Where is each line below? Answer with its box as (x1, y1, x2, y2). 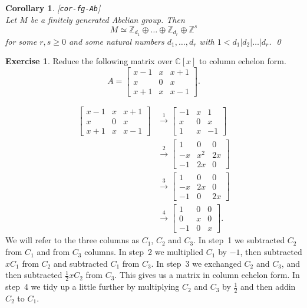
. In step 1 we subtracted (193, 234, 285, 246)
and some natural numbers (68, 35, 164, 47)
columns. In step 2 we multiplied (84, 246, 204, 258)
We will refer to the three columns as (5, 234, 139, 246)
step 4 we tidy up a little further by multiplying (5, 280, 180, 293)
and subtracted (53, 257, 108, 269)
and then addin (240, 280, 296, 293)
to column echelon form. (199, 55, 286, 67)
